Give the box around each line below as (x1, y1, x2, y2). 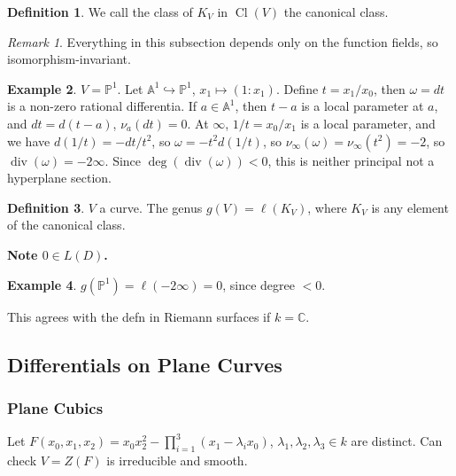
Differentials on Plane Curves (7, 350, 282, 378)
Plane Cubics (7, 396, 104, 418)
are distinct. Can (351, 432, 443, 450)
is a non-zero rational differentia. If (7, 97, 197, 115)
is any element (371, 198, 449, 216)
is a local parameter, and (300, 113, 436, 132)
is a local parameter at (301, 97, 424, 115)
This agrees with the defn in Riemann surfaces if (7, 307, 271, 325)
